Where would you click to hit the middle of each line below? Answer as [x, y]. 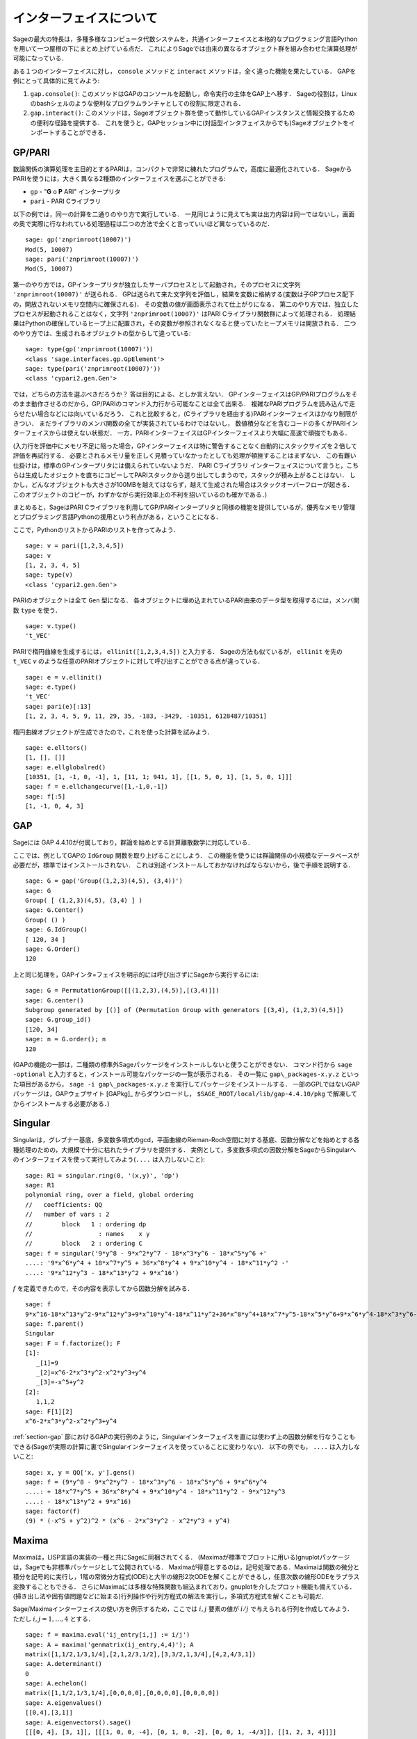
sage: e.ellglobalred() [66, 767]
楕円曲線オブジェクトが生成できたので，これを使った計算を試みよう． [113, 732]
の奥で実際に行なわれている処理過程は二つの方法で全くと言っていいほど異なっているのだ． [143, 223]
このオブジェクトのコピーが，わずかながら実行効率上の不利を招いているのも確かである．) [140, 495]
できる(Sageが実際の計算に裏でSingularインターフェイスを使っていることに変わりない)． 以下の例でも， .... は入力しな [187, 1446]
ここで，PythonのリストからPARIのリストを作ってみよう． [96, 529]
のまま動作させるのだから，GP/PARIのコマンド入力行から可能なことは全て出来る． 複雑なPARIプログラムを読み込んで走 [184, 404]
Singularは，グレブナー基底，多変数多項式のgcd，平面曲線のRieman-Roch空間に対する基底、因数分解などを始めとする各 [186, 1140]
